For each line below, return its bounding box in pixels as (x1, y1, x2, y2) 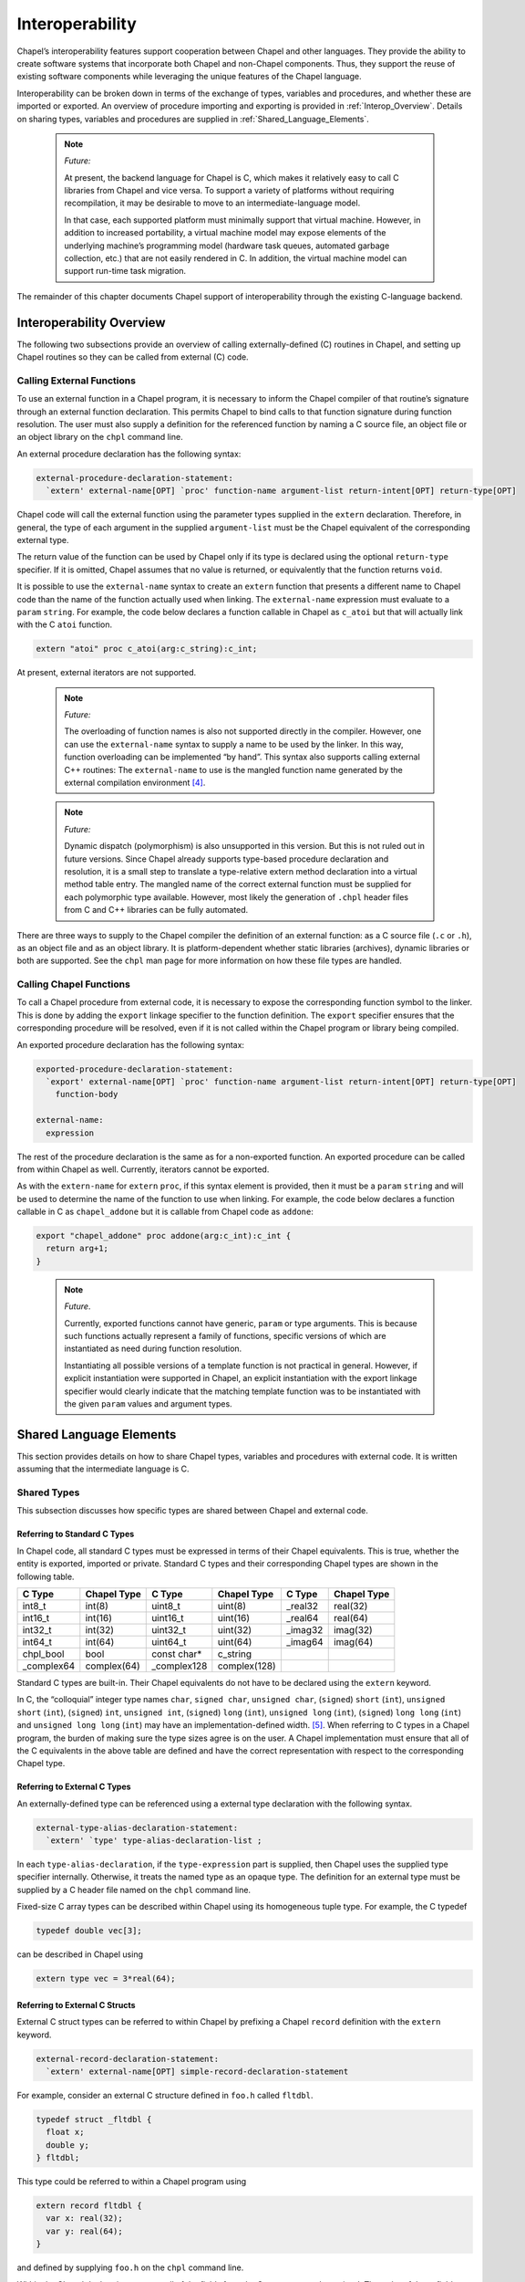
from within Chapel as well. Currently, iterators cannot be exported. (16, 1164, 270, 1175)
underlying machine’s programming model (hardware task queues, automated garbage (64, 240, 390, 251)
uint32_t (151, 1623, 187, 1636)
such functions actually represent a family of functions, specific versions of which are (64, 1331, 386, 1341)
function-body (55, 1089, 118, 1100)
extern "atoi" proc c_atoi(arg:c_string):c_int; (36, 644, 258, 654)
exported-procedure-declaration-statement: (36, 1063, 234, 1074)
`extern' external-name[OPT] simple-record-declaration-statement (46, 2066, 349, 2077)
